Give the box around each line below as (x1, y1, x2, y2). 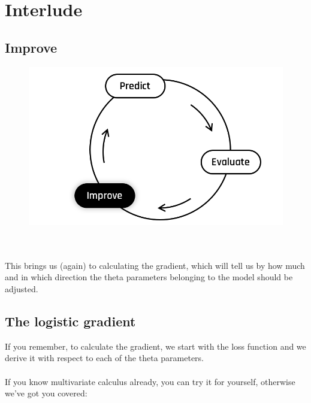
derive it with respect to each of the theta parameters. (5, 352, 204, 364)
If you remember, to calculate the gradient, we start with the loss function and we (5, 340, 306, 352)
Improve (5, 38, 58, 56)
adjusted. (5, 283, 38, 295)
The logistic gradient (5, 312, 136, 330)
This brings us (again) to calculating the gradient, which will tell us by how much (5, 259, 305, 271)
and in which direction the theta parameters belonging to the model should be (5, 271, 293, 283)
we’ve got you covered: (5, 387, 87, 399)
